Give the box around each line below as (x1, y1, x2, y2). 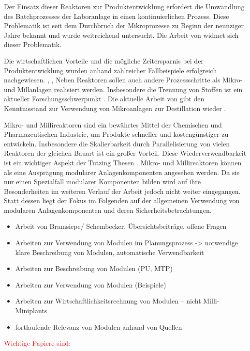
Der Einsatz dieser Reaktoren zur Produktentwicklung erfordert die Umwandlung (4, 1, 245, 11)
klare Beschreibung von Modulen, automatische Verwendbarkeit (15, 247, 204, 257)
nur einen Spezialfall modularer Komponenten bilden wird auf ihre (4, 176, 201, 187)
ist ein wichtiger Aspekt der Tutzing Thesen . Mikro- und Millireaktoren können (4, 157, 242, 167)
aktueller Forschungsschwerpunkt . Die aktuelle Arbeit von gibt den (4, 94, 205, 104)
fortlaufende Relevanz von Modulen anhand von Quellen (15, 321, 182, 332)
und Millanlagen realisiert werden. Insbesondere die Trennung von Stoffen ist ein (4, 84, 243, 94)
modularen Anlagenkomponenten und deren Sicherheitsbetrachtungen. (4, 205, 212, 215)
